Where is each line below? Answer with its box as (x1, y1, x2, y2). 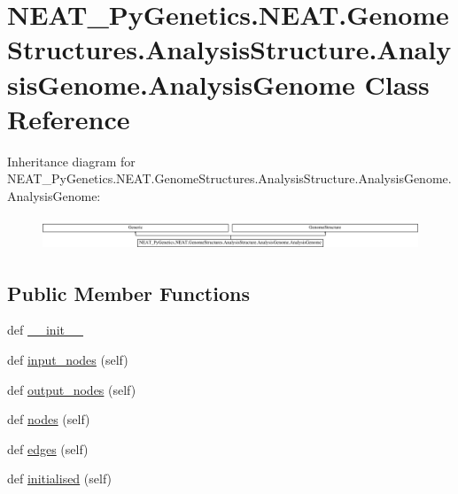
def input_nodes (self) (7, 351, 128, 369)
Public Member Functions (7, 279, 250, 306)
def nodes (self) (7, 410, 90, 428)
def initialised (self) (7, 469, 113, 488)
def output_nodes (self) (7, 380, 136, 398)
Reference (7, 100, 130, 136)
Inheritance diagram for (7, 151, 136, 170)
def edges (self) (7, 439, 89, 458)
